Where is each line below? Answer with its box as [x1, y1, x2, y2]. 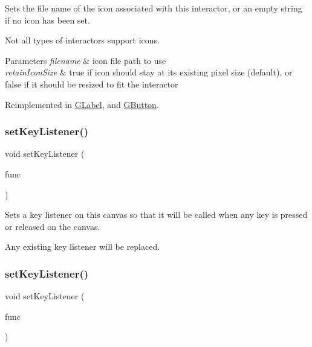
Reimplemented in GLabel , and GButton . [5, 98, 159, 110]
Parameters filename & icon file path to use [5, 54, 166, 66]
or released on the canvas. [5, 220, 100, 232]
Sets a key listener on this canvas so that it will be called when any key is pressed [5, 208, 308, 221]
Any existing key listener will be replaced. [5, 240, 160, 253]
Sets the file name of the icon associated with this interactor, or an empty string [5, 2, 302, 14]
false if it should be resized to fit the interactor [5, 77, 178, 90]
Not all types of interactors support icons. [5, 34, 160, 46]
